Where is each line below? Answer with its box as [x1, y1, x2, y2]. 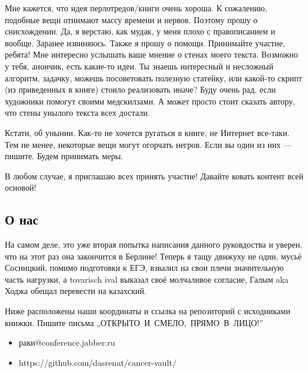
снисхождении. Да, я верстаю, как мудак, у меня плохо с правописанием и [5, 25, 275, 37]
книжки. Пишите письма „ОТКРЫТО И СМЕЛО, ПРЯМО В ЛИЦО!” [5, 316, 263, 328]
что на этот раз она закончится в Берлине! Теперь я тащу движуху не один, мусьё [5, 249, 302, 262]
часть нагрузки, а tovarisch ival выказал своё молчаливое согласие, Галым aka [5, 273, 289, 285]
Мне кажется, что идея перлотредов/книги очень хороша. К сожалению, [5, 2, 268, 14]
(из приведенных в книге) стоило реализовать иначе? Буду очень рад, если [5, 83, 276, 96]
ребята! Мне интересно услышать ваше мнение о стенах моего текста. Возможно [5, 48, 298, 61]
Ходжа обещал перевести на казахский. [5, 285, 147, 297]
